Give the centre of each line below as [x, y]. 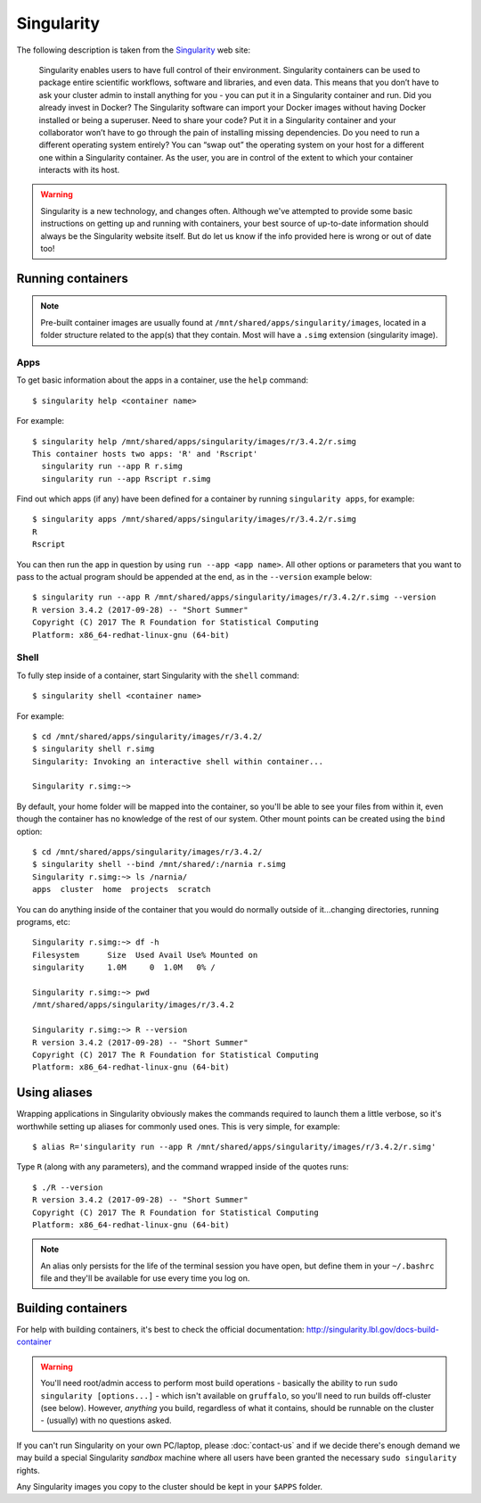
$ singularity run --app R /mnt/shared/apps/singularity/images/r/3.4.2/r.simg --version [234, 597]
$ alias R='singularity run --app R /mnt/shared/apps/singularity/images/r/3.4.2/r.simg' [234, 1147]
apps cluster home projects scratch [122, 889]
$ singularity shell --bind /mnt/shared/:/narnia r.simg [159, 864]
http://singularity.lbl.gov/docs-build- [373, 1330]
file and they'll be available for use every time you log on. [145, 1278]
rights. [28, 1470]
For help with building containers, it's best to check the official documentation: [160, 1330]
